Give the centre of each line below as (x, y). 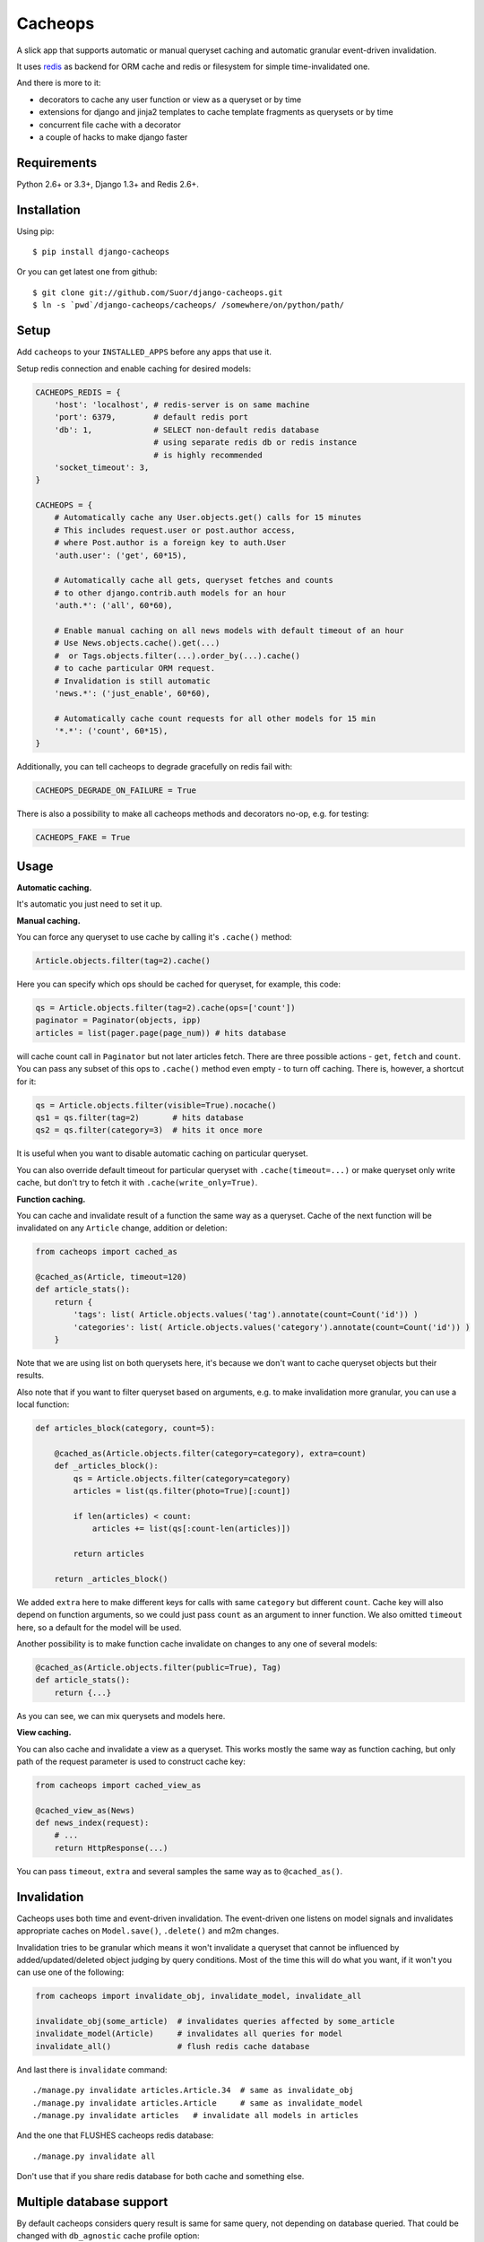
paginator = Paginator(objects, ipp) (118, 1021)
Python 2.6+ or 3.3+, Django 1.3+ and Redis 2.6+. (108, 184)
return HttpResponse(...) (111, 1848)
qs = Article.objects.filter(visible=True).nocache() (156, 1105)
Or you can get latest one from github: (87, 272)
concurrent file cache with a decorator (110, 125)
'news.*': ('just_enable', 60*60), (132, 693)
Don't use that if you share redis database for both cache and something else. (160, 2177)
